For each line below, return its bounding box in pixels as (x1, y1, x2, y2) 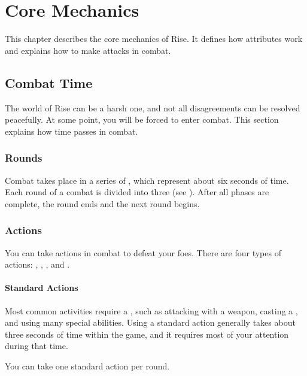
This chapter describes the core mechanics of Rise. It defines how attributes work (5, 32, 303, 45)
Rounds (5, 150, 42, 165)
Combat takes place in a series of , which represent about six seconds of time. (5, 174, 289, 186)
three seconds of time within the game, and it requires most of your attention (5, 328, 289, 340)
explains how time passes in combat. (5, 125, 138, 137)
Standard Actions (5, 281, 78, 294)
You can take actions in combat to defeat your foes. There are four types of (5, 246, 281, 259)
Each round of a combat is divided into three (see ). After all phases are (5, 186, 269, 198)
